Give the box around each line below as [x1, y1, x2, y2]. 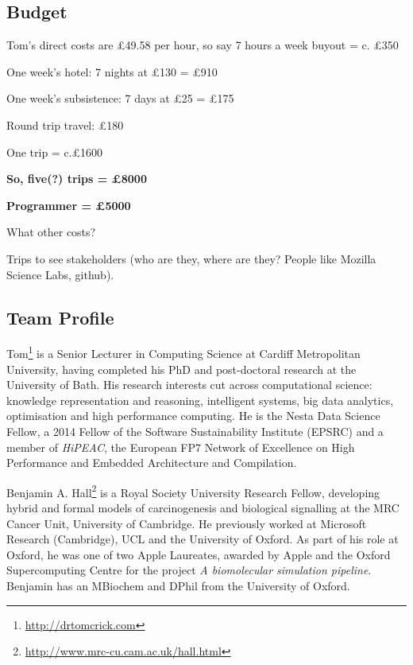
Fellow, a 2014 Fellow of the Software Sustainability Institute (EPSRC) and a [6, 422, 384, 439]
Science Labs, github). [6, 266, 114, 282]
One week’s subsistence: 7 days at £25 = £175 [6, 90, 234, 107]
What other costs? [6, 224, 96, 240]
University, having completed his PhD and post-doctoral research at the [6, 360, 357, 377]
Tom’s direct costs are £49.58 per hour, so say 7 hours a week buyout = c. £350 [6, 37, 399, 53]
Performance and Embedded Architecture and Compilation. [6, 454, 297, 471]
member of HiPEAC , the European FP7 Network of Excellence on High [6, 438, 355, 455]
